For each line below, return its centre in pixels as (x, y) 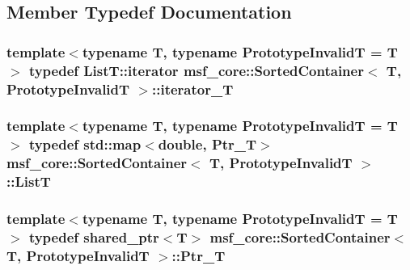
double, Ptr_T (207, 144)
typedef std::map (85, 144)
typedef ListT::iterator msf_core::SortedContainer (196, 70)
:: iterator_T (193, 89)
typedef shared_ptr (94, 236)
